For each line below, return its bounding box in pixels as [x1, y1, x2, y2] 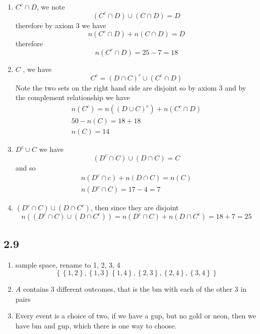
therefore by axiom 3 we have [15, 20, 106, 30]
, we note [37, 2, 65, 12]
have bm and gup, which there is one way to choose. [15, 320, 177, 330]
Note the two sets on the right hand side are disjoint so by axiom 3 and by [15, 82, 246, 93]
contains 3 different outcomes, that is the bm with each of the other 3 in [23, 284, 247, 294]
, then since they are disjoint [90, 202, 179, 213]
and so [15, 162, 36, 173]
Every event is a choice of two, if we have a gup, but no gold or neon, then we [15, 310, 256, 321]
